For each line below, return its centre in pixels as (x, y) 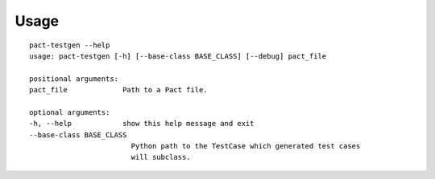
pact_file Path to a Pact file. (119, 90)
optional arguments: (70, 112)
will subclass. (161, 157)
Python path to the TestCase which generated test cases (246, 146)
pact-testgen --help (70, 45)
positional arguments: (74, 79)
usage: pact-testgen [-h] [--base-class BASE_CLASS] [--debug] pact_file (178, 56)
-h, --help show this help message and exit (142, 124)
